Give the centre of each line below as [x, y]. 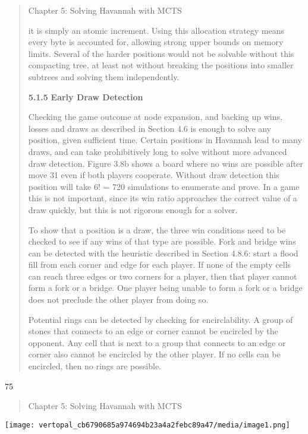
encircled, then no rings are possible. [95, 366]
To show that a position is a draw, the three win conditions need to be [157, 229]
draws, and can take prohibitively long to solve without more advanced [158, 151]
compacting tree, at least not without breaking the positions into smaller [161, 65]
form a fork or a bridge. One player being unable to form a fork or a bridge [165, 288]
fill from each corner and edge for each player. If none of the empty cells [160, 264]
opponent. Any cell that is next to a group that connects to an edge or [157, 342]
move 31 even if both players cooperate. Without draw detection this [154, 175]
